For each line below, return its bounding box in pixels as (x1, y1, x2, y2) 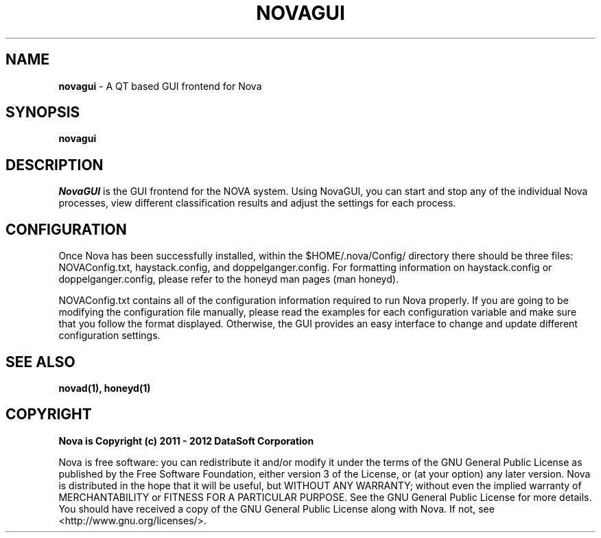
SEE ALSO (5, 353, 75, 371)
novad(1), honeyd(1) (58, 382, 151, 394)
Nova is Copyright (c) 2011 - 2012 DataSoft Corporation (58, 434, 314, 447)
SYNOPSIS (5, 104, 80, 121)
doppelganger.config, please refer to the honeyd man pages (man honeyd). (58, 273, 399, 285)
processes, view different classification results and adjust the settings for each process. (58, 197, 456, 209)
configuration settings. (58, 329, 161, 342)
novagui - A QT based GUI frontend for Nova (58, 80, 262, 92)
